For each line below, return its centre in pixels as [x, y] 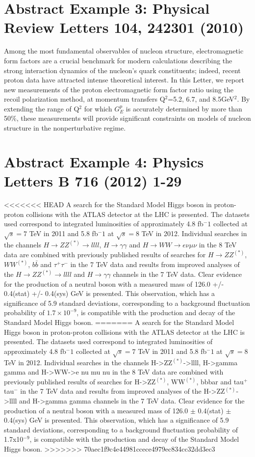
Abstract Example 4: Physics [104, 161]
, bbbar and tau [220, 381]
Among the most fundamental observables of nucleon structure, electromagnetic [124, 51]
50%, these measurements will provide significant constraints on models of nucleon [127, 118]
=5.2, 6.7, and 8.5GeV [201, 99]
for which [98, 108]
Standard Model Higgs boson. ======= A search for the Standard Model [119, 322]
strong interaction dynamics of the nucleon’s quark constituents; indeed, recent [122, 70]
